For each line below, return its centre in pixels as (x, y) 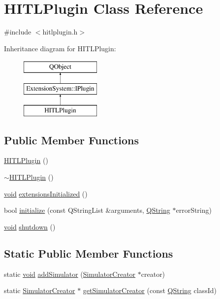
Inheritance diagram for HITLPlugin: (60, 48)
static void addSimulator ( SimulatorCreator (70, 274)
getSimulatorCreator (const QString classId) (150, 290)
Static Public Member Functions (89, 253)
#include (18, 32)
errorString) (194, 210)
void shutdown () (30, 226)
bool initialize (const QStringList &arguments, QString (87, 210)
